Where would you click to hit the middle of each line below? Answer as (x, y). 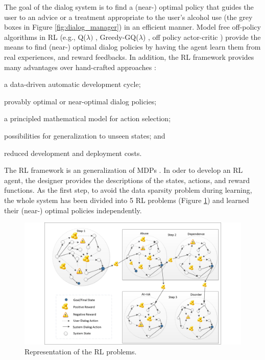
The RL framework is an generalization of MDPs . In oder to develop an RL (124, 170)
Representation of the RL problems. (81, 352)
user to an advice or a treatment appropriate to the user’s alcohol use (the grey (128, 17)
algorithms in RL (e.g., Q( (45, 37)
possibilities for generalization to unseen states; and (85, 135)
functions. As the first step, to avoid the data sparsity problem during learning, (128, 190)
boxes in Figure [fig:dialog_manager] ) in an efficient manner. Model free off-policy (132, 27)
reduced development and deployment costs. (73, 153)
